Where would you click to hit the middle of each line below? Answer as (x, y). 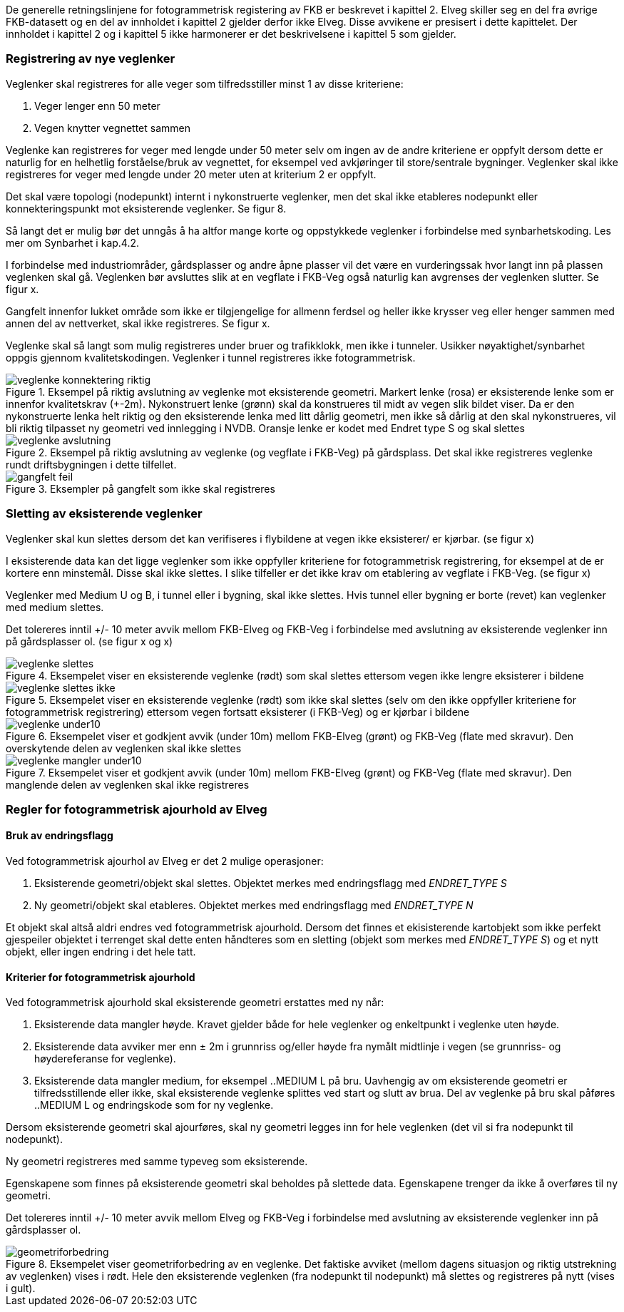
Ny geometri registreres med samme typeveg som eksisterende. (157, 1162)
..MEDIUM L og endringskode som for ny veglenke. (154, 1105)
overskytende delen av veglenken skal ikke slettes (124, 748)
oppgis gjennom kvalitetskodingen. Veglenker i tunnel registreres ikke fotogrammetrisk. (211, 357)
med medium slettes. (55, 607)
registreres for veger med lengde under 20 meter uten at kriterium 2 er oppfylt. (191, 174)
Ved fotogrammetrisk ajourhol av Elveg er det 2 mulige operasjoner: (165, 861)
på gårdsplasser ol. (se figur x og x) (89, 641)
